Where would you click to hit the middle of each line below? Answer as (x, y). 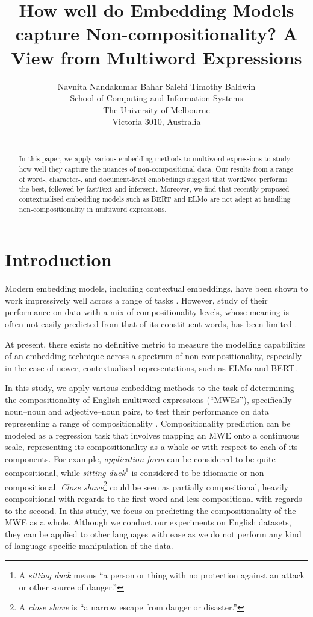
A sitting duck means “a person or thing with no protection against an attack (162, 575)
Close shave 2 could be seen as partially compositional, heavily (175, 486)
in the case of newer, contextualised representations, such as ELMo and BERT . (151, 367)
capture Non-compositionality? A (156, 33)
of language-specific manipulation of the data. (89, 546)
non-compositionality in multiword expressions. (93, 209)
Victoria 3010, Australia (156, 121)
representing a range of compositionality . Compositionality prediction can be (148, 423)
